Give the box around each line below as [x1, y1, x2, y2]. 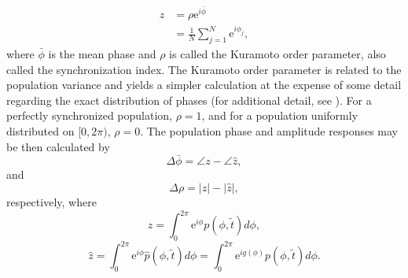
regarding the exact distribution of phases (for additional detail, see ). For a [6, 91, 372, 108]
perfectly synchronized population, [6, 107, 172, 124]
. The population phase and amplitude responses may [140, 122, 398, 139]
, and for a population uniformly [201, 107, 358, 124]
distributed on [6, 122, 75, 139]
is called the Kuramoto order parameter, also [169, 45, 386, 61]
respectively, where [6, 193, 97, 209]
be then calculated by [6, 138, 110, 154]
